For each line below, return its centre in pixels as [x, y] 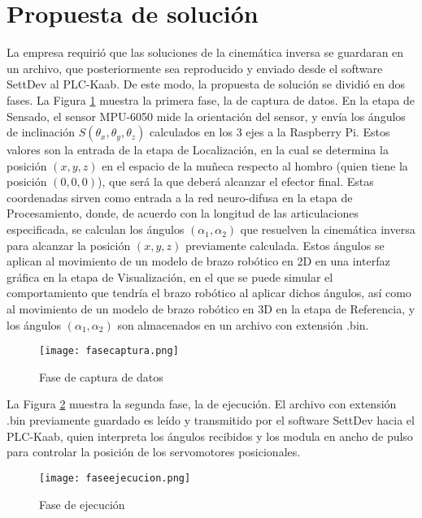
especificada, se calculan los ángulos [96, 229]
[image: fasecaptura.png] [109, 351]
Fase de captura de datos [101, 376]
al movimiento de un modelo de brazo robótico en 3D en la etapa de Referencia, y [211, 309]
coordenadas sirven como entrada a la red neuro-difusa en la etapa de [180, 197]
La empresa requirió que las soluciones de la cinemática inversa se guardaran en [205, 52]
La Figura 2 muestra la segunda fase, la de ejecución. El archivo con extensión [202, 404]
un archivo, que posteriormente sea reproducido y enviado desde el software [195, 68]
